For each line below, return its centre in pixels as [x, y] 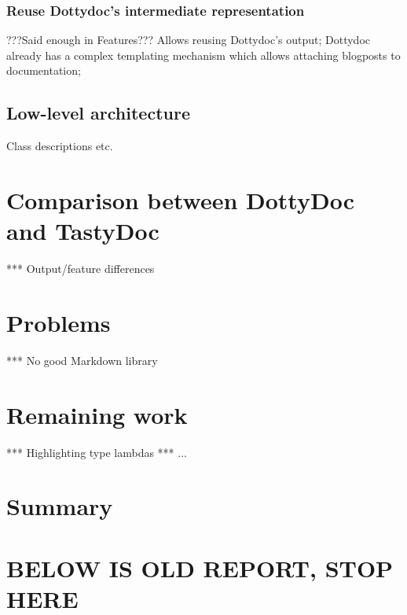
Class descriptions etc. [60, 146]
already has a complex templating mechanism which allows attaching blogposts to [203, 55]
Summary [60, 506]
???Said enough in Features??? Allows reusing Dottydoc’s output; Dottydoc [188, 40]
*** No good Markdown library [82, 360]
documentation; [44, 70]
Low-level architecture [98, 113]
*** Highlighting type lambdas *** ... [97, 452]
